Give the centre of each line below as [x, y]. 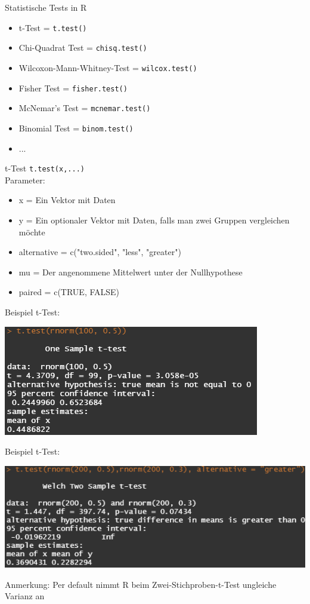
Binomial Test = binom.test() [76, 128]
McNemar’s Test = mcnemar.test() [85, 108]
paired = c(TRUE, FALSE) [69, 292]
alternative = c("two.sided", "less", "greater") [100, 252]
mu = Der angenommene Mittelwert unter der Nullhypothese [131, 272]
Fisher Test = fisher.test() [73, 88]
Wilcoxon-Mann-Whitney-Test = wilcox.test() [108, 67]
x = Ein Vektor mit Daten [67, 200]
